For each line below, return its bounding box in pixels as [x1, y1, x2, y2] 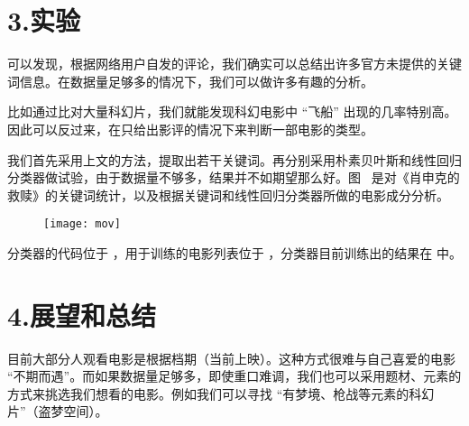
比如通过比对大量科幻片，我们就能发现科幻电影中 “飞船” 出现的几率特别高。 [7, 102, 457, 121]
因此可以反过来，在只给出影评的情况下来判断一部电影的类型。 [7, 119, 373, 138]
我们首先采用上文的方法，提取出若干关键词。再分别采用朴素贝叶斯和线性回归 [7, 150, 462, 169]
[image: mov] [43, 218, 121, 231]
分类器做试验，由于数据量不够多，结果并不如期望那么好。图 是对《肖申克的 [7, 168, 460, 187]
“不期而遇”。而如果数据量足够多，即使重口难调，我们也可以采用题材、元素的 [7, 366, 462, 385]
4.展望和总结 [7, 296, 157, 333]
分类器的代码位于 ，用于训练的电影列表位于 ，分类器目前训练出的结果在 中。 [7, 243, 462, 262]
